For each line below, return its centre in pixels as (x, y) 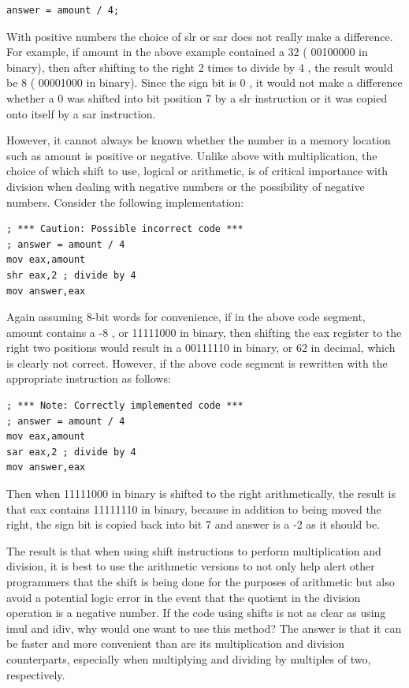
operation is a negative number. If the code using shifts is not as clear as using (196, 613)
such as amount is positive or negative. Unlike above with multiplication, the (192, 155)
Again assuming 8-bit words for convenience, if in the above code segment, (186, 317)
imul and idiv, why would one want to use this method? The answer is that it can (204, 628)
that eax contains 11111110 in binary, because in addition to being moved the (194, 509)
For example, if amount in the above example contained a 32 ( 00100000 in (187, 52)
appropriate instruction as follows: (89, 378)
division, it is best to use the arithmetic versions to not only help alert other (191, 566)
